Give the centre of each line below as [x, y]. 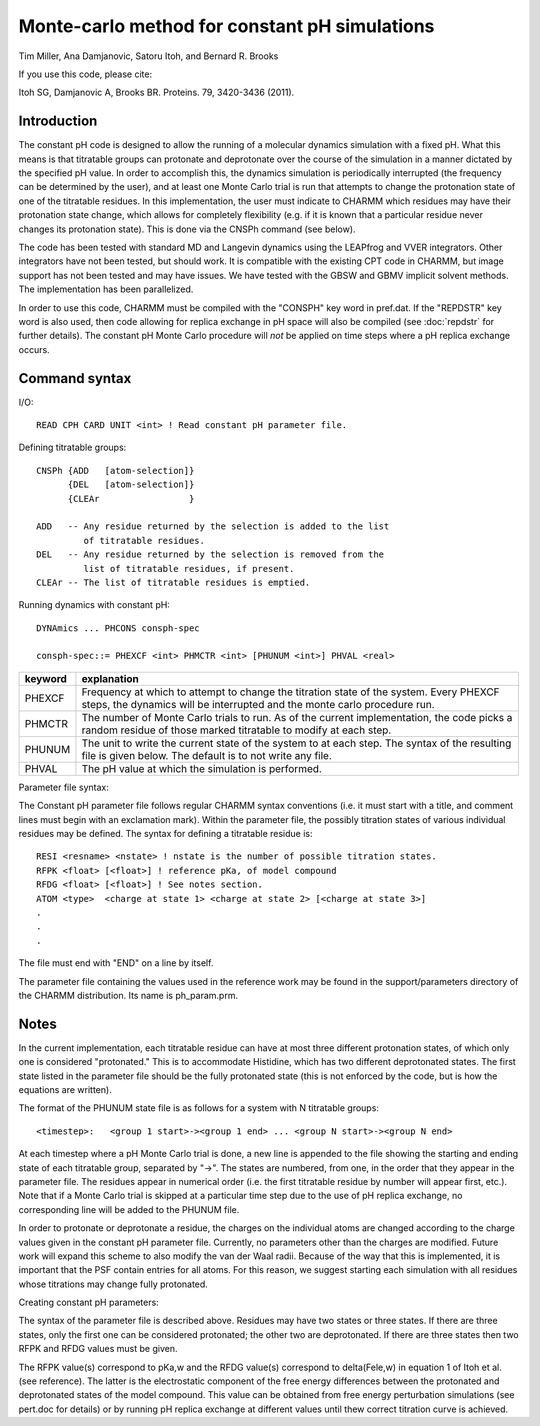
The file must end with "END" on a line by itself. [116, 963]
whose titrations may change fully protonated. [113, 1284]
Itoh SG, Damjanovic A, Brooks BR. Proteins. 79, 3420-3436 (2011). [156, 92]
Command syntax [75, 378]
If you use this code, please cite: [85, 74]
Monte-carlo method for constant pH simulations [226, 26]
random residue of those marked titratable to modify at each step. [236, 730]
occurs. [34, 349]
